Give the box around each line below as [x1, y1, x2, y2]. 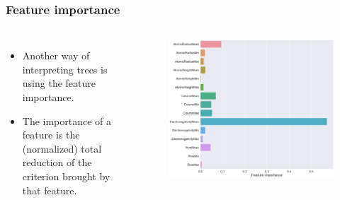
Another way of [22, 48, 90, 63]
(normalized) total [22, 141, 102, 155]
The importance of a [22, 113, 112, 128]
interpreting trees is [22, 61, 108, 76]
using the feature [22, 76, 96, 90]
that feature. [22, 182, 77, 197]
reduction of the [22, 155, 92, 170]
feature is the [22, 127, 80, 142]
